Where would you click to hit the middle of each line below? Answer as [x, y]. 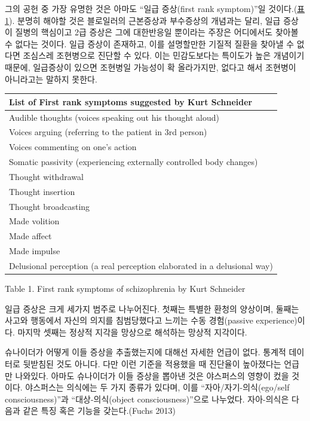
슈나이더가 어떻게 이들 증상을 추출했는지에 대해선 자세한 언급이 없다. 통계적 [145, 352]
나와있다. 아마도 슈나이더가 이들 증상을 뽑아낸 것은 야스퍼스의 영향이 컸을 [152, 375]
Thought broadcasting [50, 206]
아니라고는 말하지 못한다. [51, 79]
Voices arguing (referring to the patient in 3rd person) [108, 132]
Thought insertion [42, 191]
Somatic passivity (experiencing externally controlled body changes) [133, 162]
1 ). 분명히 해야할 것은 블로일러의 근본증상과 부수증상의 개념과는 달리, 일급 [143, 20]
